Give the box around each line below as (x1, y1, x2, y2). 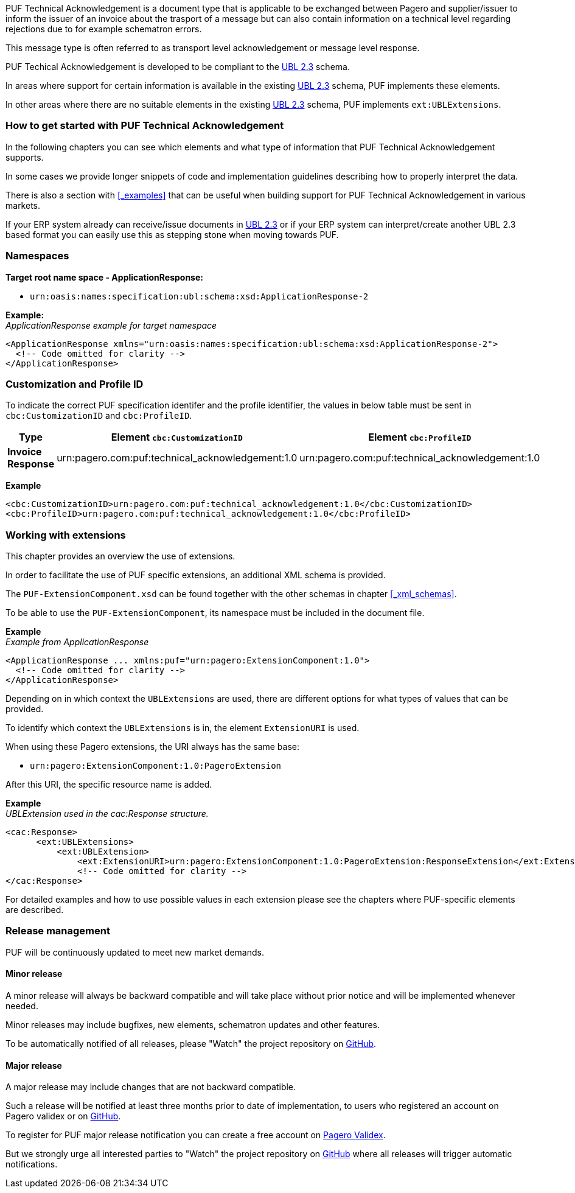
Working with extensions (5, 528, 126, 541)
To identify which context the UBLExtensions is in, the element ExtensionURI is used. (5, 722, 360, 733)
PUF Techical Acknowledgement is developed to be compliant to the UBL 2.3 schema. (5, 61, 350, 72)
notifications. (5, 1159, 58, 1170)
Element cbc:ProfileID (368, 431, 472, 444)
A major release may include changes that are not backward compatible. (5, 1082, 296, 1093)
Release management (5, 925, 110, 937)
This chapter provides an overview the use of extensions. (5, 551, 235, 561)
